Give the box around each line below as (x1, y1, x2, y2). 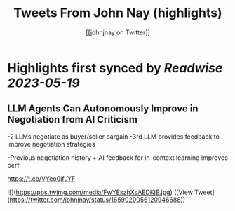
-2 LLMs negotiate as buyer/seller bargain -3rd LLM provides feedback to (7, 132, 220, 141)
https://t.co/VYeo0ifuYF (7, 174, 76, 183)
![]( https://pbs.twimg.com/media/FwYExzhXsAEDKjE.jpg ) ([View (7, 188, 193, 196)
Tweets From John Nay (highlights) (13, 5, 222, 21)
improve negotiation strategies (7, 139, 96, 148)
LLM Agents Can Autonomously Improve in (7, 103, 199, 115)
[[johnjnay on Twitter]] (85, 28, 151, 36)
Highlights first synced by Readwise (7, 60, 223, 76)
